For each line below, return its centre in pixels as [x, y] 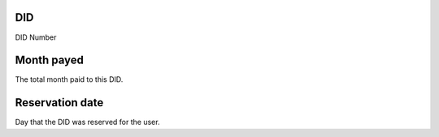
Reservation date [59, 103]
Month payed [50, 60]
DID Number [36, 37]
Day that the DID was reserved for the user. [87, 122]
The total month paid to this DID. [69, 79]
